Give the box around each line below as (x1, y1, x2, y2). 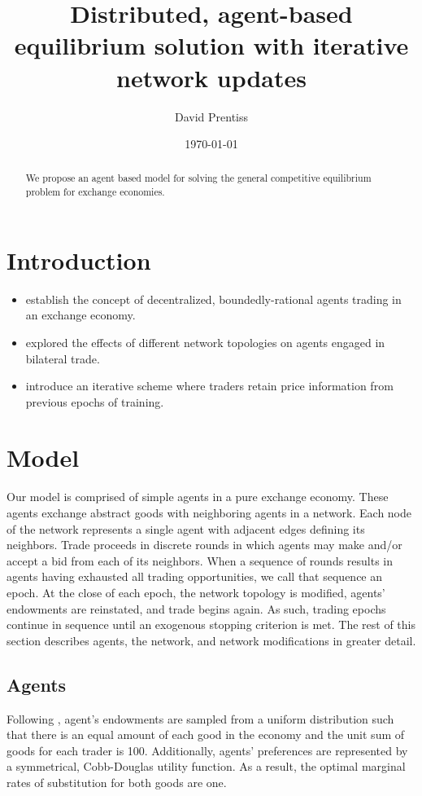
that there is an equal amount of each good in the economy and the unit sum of (7, 726, 405, 743)
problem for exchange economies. (25, 185, 165, 199)
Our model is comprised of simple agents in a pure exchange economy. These (7, 488, 389, 505)
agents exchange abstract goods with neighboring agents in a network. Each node (7, 504, 412, 521)
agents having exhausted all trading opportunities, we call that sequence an (7, 568, 383, 585)
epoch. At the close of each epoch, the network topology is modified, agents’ (7, 583, 385, 600)
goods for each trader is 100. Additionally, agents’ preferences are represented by (7, 741, 408, 759)
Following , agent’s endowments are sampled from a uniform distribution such (7, 710, 394, 727)
